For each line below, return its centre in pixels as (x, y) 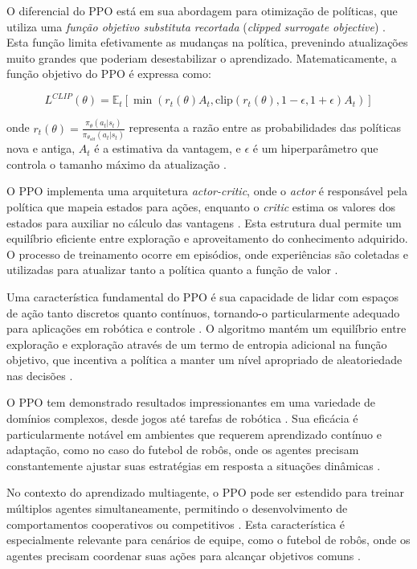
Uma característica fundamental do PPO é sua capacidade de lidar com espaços (203, 296)
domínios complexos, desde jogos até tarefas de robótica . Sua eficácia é (182, 418)
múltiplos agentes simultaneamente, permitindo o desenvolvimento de (177, 508)
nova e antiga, (41, 148)
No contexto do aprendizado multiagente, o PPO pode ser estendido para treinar (206, 492)
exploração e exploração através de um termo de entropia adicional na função (197, 344)
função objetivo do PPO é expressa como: (109, 74)
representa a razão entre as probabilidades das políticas (265, 127)
